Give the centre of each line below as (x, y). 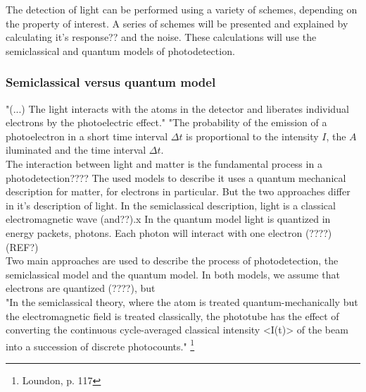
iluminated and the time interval (76, 150)
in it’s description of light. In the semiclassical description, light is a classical (171, 205)
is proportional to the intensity (252, 136)
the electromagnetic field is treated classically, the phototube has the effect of (172, 316)
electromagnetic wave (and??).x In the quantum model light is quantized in (168, 219)
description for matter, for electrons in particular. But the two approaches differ (178, 191)
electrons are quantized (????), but (81, 288)
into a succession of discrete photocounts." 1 (100, 345)
